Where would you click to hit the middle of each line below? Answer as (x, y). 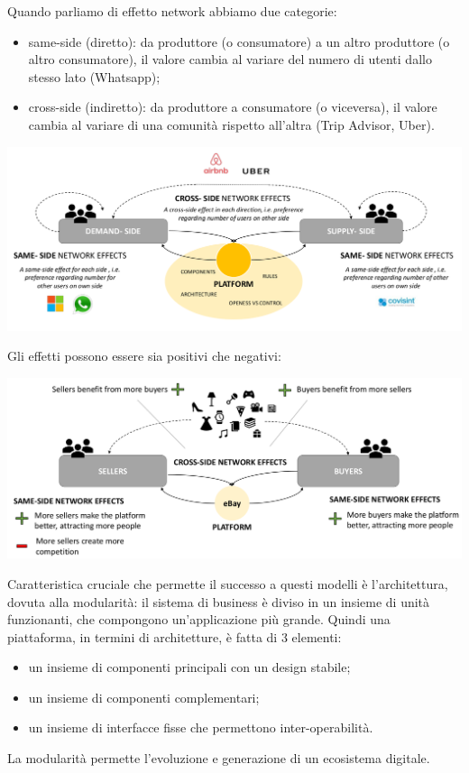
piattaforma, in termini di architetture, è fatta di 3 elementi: (175, 636)
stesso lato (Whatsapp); (94, 76)
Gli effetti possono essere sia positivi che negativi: (144, 356)
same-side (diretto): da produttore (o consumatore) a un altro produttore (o (239, 41)
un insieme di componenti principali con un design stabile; (189, 667)
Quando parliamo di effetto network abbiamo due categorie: (172, 11)
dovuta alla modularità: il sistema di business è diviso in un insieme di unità (219, 601)
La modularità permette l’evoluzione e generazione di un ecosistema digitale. (219, 758)
